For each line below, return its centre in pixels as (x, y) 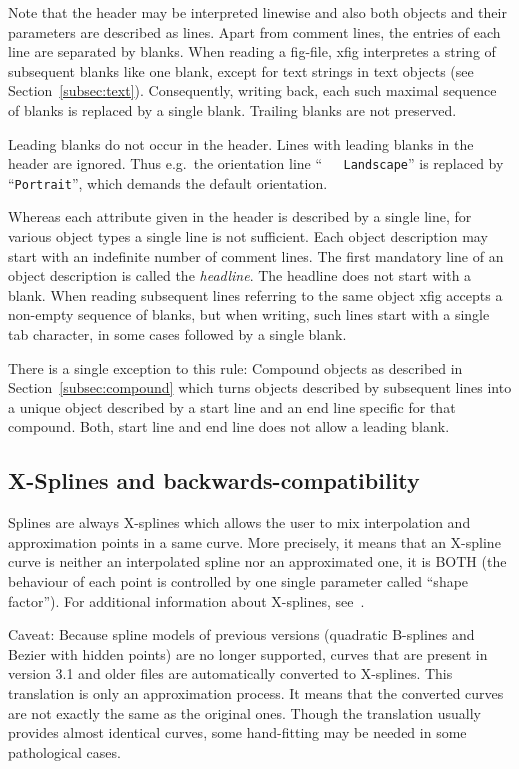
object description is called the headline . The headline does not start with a (240, 275)
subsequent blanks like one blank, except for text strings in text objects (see (241, 70)
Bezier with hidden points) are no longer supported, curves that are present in (248, 653)
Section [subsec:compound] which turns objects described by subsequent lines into (260, 387)
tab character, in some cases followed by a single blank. (177, 334)
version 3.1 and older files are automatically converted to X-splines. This (230, 673)
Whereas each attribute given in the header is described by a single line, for (240, 216)
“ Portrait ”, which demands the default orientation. (168, 182)
